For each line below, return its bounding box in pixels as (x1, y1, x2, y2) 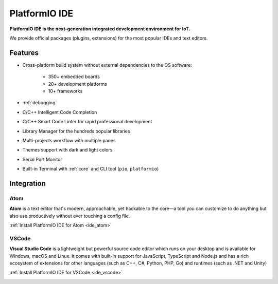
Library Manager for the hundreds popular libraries (22, 128, 130, 134)
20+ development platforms (48, 81, 108, 87)
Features (9, 48, 39, 57)
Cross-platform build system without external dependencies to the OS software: (22, 62, 193, 68)
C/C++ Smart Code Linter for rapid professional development (22, 119, 152, 125)
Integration (9, 179, 46, 187)
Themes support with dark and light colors (22, 147, 113, 153)
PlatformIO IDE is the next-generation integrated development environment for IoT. (9, 26, 190, 32)
